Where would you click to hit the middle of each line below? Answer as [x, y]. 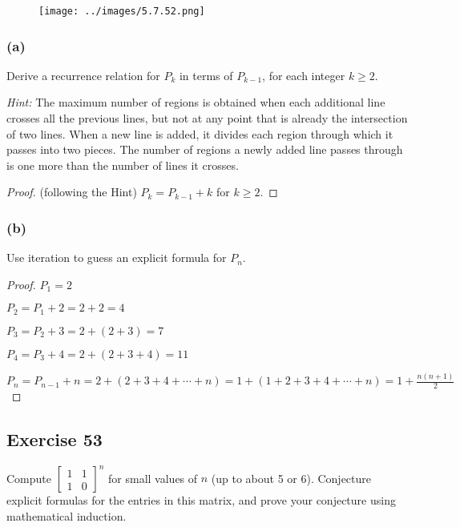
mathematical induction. [67, 515]
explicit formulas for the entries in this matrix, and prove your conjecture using [201, 500]
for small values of [153, 478]
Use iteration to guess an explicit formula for [117, 257]
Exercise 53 [54, 439]
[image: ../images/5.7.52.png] [122, 11]
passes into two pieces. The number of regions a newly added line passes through [205, 149]
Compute [29, 478]
